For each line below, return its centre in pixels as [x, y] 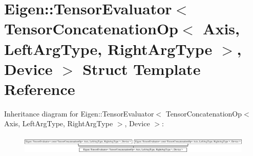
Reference [40, 89]
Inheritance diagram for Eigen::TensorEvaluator [79, 113]
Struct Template [142, 69]
